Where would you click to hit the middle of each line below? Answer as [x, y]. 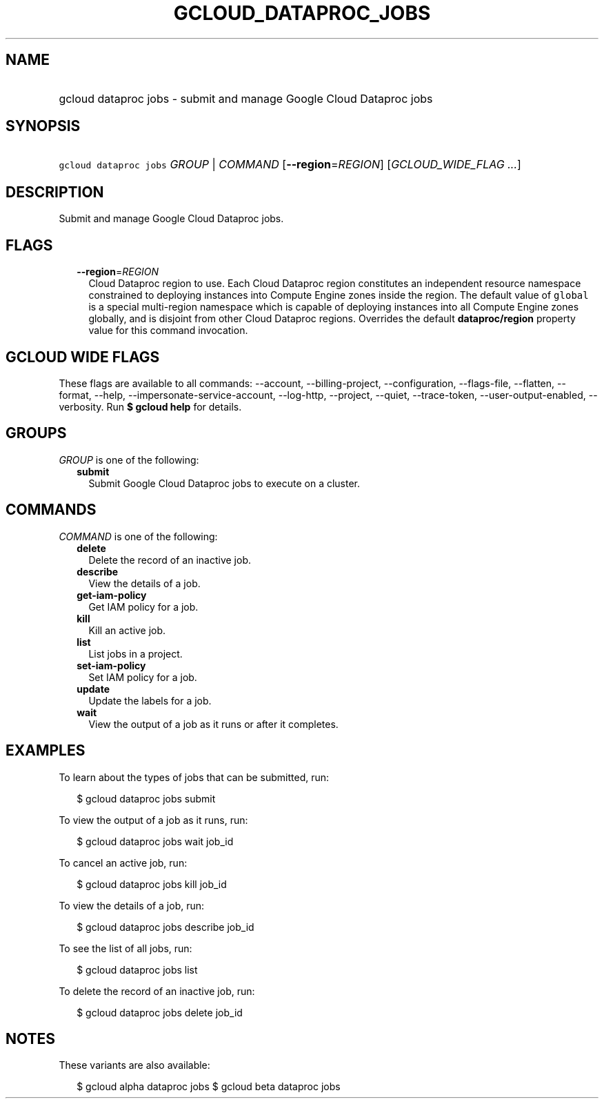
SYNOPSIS [43, 126]
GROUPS [36, 433]
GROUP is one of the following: [129, 460]
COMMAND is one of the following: [138, 536]
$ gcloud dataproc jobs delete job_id [160, 1012]
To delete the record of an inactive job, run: [157, 991]
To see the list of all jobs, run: [125, 948]
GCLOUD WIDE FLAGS [83, 357]
